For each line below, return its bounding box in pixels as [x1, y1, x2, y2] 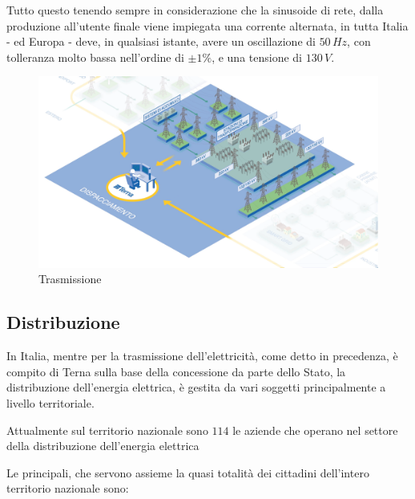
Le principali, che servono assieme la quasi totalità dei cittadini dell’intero [6, 464, 369, 481]
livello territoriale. [6, 395, 95, 412]
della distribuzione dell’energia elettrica [6, 437, 199, 454]
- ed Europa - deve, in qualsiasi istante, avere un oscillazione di [6, 33, 316, 50]
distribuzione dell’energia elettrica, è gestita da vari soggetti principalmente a [6, 379, 386, 396]
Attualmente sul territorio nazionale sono [6, 421, 208, 438]
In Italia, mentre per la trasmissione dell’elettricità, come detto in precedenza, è [6, 347, 398, 364]
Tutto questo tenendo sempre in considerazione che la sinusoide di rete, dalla [6, 2, 384, 18]
